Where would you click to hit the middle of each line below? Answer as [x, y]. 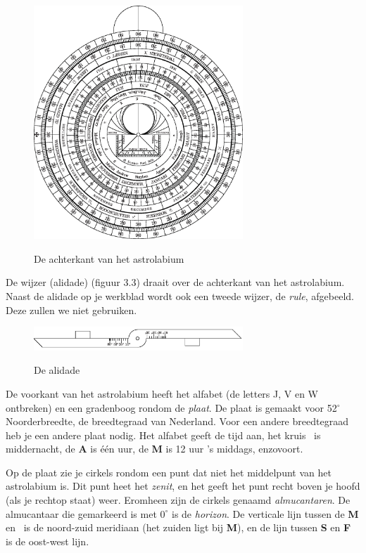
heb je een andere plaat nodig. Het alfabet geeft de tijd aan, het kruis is [163, 435]
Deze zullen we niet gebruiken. [71, 310]
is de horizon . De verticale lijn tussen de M [265, 513]
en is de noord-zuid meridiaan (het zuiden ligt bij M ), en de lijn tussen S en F [178, 527]
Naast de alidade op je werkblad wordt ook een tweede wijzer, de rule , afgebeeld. [180, 295]
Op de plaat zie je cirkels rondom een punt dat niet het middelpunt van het [169, 472]
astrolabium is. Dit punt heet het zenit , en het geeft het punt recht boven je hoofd [183, 486]
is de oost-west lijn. [48, 541]
